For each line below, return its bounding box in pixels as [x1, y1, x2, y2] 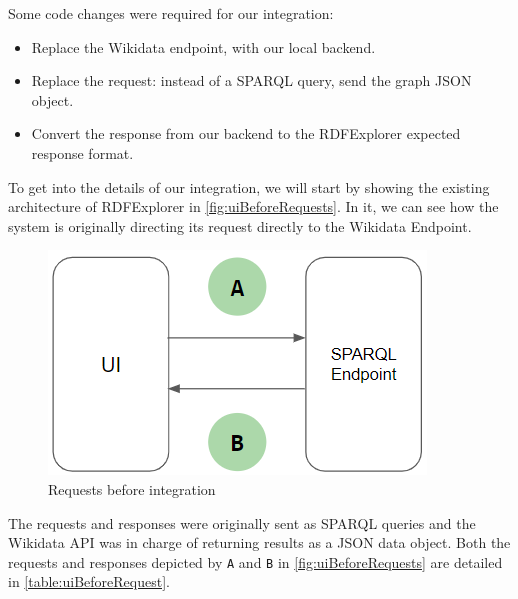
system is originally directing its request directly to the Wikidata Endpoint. [8, 215, 472, 236]
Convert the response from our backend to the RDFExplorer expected [31, 123, 461, 144]
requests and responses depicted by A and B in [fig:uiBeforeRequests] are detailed [8, 551, 503, 572]
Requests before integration [48, 478, 216, 499]
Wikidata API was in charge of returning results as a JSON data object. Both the [8, 532, 511, 553]
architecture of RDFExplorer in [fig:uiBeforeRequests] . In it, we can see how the [8, 196, 499, 217]
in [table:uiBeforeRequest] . [8, 571, 170, 592]
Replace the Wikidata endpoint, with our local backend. [31, 36, 376, 57]
